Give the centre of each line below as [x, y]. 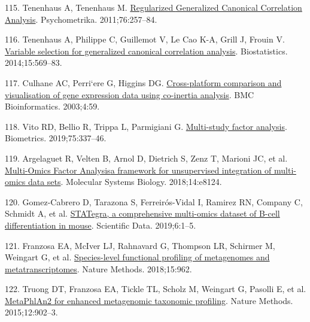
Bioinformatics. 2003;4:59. [52, 106]
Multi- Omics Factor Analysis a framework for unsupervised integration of [138, 170]
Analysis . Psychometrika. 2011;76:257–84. [81, 19]
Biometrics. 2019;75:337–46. [56, 138]
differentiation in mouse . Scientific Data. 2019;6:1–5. [101, 225]
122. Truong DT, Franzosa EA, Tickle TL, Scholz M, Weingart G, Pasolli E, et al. [156, 289]
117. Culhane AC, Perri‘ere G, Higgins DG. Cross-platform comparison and [143, 82]
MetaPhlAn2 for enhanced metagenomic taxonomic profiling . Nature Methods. [149, 300]
